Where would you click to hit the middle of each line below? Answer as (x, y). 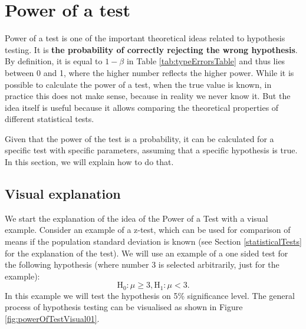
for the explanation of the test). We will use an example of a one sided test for (147, 253)
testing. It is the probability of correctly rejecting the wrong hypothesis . (151, 49)
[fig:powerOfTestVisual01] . (52, 319)
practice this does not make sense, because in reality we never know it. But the (148, 96)
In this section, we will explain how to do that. (89, 162)
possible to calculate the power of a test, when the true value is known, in (138, 84)
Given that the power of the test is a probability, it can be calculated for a (139, 138)
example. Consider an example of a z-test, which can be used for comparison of (148, 230)
